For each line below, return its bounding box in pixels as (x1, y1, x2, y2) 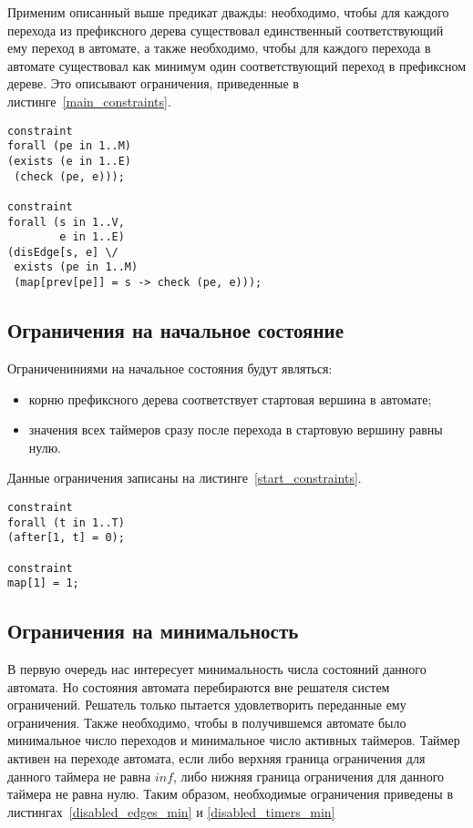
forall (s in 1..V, (7, 215, 125, 229)
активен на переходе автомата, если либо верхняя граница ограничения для (7, 749, 426, 768)
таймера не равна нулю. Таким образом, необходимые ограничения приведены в (7, 784, 453, 803)
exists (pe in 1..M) (14, 261, 139, 274)
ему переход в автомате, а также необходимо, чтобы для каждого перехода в (7, 38, 431, 57)
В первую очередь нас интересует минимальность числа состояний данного (7, 659, 427, 679)
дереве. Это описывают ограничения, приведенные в (7, 74, 299, 93)
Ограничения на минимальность (7, 617, 299, 645)
